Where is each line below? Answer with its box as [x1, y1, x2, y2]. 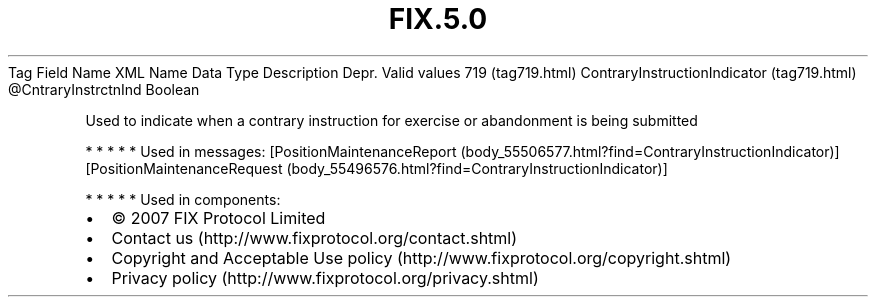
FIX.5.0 [388, 2, 488, 36]
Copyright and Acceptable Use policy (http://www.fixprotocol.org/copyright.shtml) [111, 247, 732, 268]
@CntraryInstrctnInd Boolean [8, 80, 200, 98]
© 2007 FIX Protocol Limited [111, 207, 326, 228]
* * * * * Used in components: [85, 190, 281, 208]
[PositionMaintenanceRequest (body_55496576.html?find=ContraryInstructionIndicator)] [85, 159, 668, 177]
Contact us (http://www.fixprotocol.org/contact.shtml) [111, 227, 518, 248]
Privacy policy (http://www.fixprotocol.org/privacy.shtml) [111, 267, 539, 288]
